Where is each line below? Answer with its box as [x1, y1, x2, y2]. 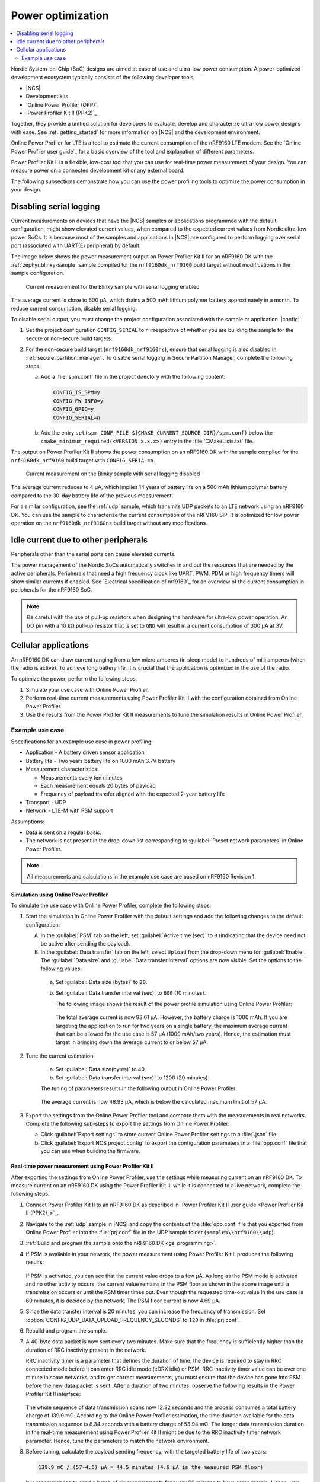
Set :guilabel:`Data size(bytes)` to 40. [55, 1066, 146, 1073]
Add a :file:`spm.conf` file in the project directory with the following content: [40, 373, 226, 381]
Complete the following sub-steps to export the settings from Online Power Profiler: [25, 1120, 230, 1128]
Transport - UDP [25, 799, 66, 806]
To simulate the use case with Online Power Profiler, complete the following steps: [11, 902, 212, 909]
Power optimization [11, 9, 109, 22]
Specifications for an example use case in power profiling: [11, 738, 153, 745]
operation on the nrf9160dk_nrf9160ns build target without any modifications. [11, 519, 207, 526]
